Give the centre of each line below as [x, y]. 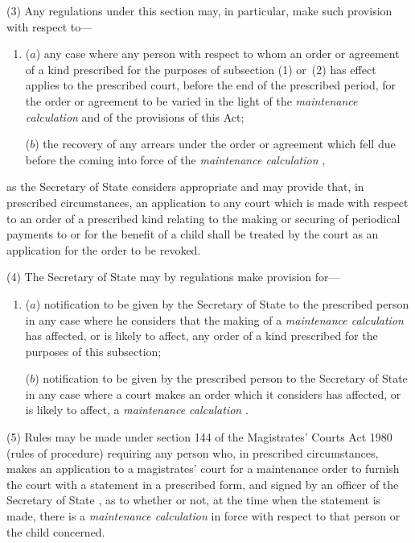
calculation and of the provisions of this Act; [135, 116]
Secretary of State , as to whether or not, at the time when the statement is [194, 500]
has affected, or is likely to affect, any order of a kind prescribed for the [201, 336]
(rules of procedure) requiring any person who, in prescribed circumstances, [193, 452]
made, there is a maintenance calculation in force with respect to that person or [203, 516]
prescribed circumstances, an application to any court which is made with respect [207, 202]
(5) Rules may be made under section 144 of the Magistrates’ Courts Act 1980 [199, 437]
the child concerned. [56, 531]
